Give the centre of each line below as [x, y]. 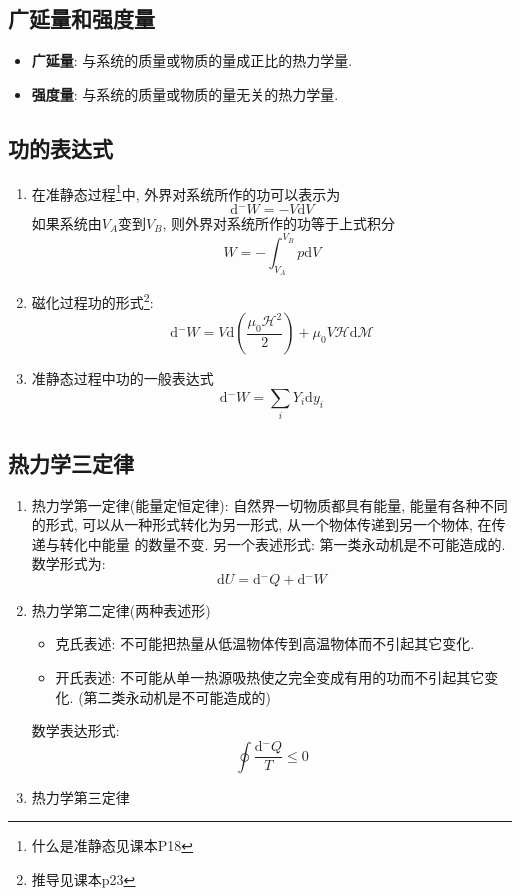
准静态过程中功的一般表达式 [122, 378]
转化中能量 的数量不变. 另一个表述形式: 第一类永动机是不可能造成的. [282, 543]
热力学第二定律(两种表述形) [121, 609]
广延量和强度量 [81, 18]
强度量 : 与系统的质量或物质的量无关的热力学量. [185, 93]
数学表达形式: [75, 730]
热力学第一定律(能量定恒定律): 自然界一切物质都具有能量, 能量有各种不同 [269, 504]
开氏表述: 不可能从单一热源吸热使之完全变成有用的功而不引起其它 [270, 677]
